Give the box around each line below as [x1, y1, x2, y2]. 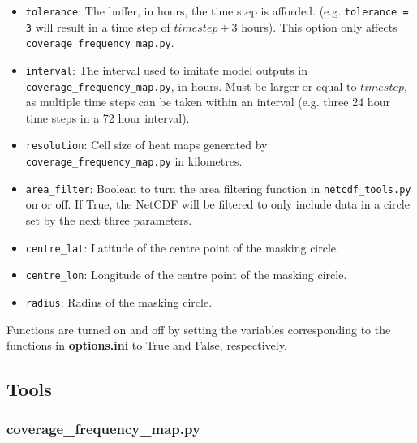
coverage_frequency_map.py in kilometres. [25, 153, 243, 170]
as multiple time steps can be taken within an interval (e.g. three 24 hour [25, 93, 390, 110]
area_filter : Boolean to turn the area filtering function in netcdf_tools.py [25, 179, 411, 196]
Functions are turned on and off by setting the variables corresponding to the [6, 320, 391, 338]
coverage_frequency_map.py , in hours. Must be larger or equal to [25, 77, 357, 94]
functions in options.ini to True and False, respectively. [6, 337, 287, 354]
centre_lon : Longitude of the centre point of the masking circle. [25, 266, 347, 283]
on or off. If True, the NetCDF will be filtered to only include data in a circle [25, 196, 410, 213]
